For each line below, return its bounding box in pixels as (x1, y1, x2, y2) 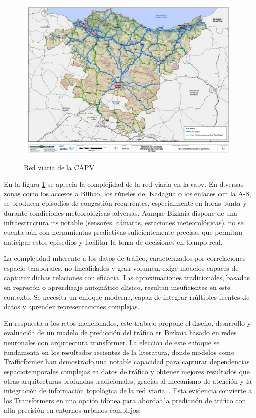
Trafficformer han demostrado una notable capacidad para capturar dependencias (4, 356, 250, 367)
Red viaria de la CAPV (24, 162, 95, 172)
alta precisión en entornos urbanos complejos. (4, 405, 141, 415)
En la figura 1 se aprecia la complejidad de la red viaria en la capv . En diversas (4, 179, 244, 189)
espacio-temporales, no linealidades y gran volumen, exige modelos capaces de (4, 262, 239, 273)
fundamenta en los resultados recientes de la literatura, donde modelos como (4, 347, 234, 357)
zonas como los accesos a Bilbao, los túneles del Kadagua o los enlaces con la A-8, (4, 188, 251, 198)
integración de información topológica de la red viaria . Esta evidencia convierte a (4, 385, 252, 395)
